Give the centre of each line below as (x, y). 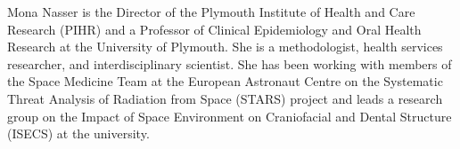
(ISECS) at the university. (78, 133)
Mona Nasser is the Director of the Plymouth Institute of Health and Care (211, 12)
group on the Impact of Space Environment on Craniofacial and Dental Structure (230, 116)
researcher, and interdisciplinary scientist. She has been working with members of (230, 63)
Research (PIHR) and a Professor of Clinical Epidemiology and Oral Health (214, 29)
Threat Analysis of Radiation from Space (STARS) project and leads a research (225, 98)
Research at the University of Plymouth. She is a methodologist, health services (225, 47)
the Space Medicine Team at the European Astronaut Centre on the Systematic (225, 81)
